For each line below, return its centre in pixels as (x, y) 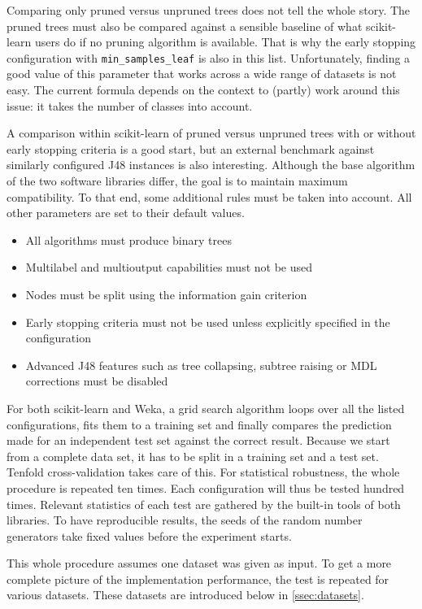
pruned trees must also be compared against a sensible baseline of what (185, 26)
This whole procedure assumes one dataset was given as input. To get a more (199, 563)
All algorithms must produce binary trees (128, 239)
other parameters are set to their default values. (126, 213)
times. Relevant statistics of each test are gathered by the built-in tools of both (204, 504)
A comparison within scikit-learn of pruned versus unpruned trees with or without (211, 133)
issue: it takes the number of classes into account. (130, 105)
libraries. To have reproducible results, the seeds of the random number (185, 520)
